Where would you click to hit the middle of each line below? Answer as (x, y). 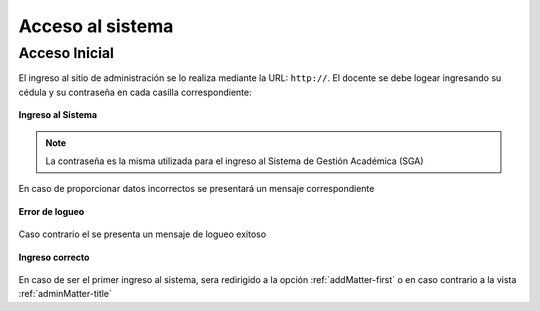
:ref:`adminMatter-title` (65, 294)
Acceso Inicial (66, 53)
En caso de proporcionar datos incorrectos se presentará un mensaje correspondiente (196, 189)
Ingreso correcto (54, 257)
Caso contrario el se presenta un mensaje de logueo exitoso (142, 234)
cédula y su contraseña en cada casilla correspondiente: (135, 92)
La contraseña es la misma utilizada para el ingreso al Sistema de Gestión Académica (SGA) (234, 161)
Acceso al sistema (96, 26)
